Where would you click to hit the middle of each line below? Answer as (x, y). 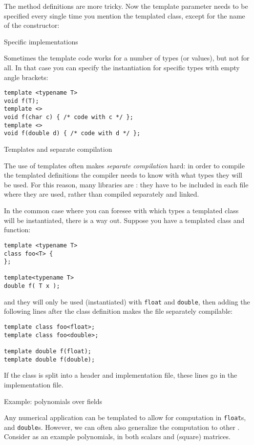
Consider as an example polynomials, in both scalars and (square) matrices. (117, 436)
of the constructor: (32, 25)
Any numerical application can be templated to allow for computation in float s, (125, 417)
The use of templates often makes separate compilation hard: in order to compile (124, 165)
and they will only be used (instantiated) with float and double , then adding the (127, 301)
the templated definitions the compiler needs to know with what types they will (123, 175)
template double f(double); (50, 359)
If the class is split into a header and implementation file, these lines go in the (121, 375)
